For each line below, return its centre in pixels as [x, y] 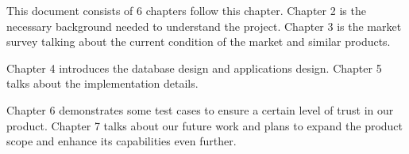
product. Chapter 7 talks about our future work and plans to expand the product [205, 125]
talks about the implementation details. [102, 83]
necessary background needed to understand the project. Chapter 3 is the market [204, 26]
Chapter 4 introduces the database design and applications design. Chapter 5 [194, 68]
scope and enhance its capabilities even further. [122, 141]
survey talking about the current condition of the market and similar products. [199, 41]
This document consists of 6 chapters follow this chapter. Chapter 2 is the [186, 10]
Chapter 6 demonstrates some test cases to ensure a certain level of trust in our [200, 109]
